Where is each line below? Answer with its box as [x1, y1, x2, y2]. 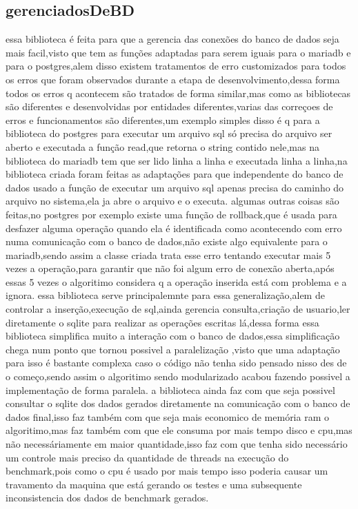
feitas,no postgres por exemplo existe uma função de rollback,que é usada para [6, 207, 337, 221]
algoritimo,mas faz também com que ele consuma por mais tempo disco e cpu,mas [6, 423, 352, 437]
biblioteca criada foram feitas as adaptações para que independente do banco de [6, 167, 344, 181]
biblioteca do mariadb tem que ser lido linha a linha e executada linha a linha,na [6, 153, 348, 167]
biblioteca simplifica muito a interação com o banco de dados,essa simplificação [6, 329, 340, 343]
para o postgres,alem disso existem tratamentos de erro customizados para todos [6, 59, 346, 73]
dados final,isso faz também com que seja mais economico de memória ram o [6, 409, 329, 424]
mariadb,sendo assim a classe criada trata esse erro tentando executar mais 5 [6, 247, 331, 262]
